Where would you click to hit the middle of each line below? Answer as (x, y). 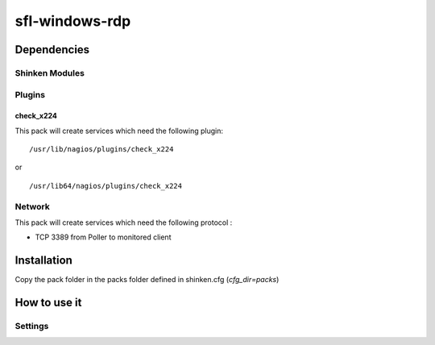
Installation (43, 261)
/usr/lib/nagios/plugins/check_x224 (101, 150)
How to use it (48, 303)
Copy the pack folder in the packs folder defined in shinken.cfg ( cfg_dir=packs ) (147, 280)
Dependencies (52, 50)
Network (32, 206)
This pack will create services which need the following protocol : (124, 222)
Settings (32, 326)
